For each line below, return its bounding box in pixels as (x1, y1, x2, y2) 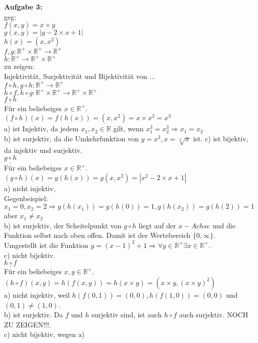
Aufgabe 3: (4, 2, 43, 12)
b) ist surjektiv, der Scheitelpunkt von (4, 220, 122, 230)
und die (212, 220, 236, 230)
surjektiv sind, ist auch (92, 309, 162, 320)
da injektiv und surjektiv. (4, 144, 82, 155)
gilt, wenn (113, 123, 144, 134)
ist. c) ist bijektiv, (193, 133, 248, 143)
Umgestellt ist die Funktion (4, 239, 89, 250)
